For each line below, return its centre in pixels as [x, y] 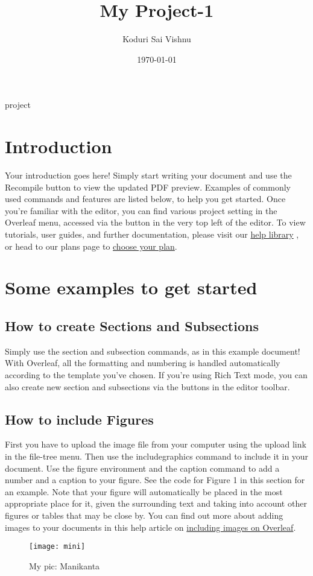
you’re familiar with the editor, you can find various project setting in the [141, 210]
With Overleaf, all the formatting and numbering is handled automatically [143, 363]
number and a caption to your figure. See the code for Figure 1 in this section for [155, 480]
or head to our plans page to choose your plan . [91, 246]
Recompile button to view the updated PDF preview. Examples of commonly [148, 187]
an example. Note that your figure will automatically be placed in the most [144, 491]
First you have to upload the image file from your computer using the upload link [156, 444]
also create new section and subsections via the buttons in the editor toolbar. [147, 386]
